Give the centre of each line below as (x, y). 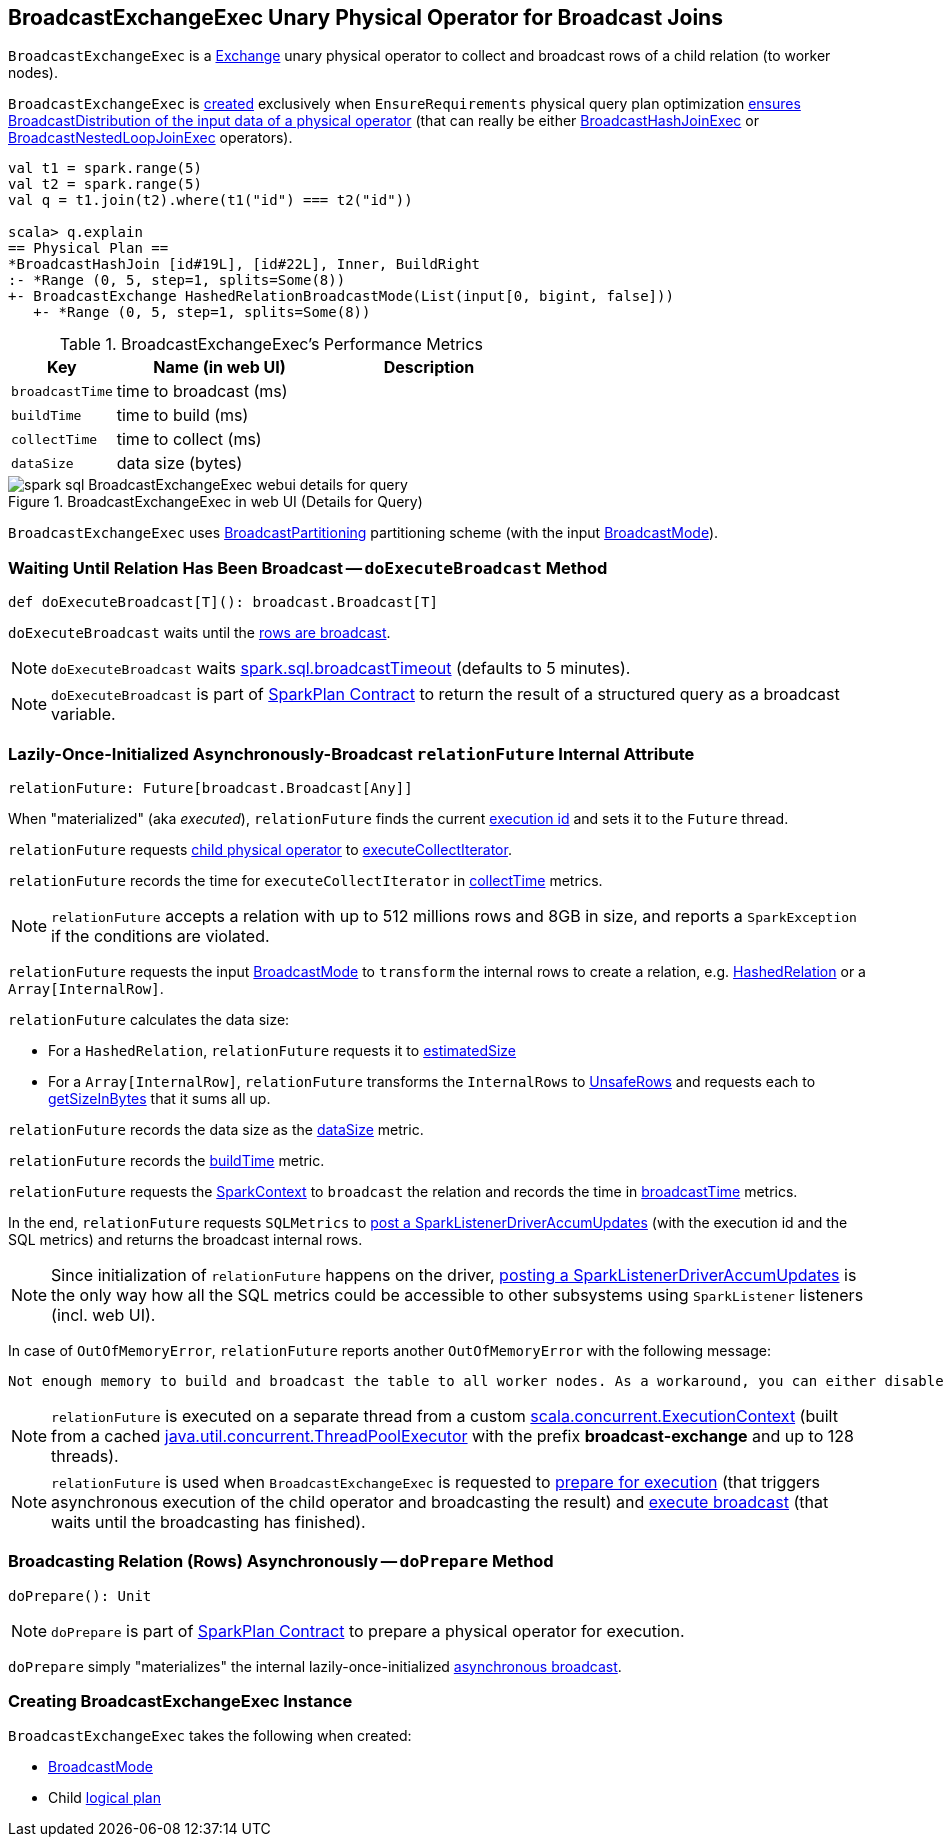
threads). (85, 1455)
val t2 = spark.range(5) (105, 184)
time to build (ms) (182, 415)
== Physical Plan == (88, 248)
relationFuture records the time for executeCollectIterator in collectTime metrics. (305, 880)
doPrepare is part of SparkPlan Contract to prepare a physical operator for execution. (368, 1630)
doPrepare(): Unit (80, 1595)
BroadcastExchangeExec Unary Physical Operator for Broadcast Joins (365, 17)
